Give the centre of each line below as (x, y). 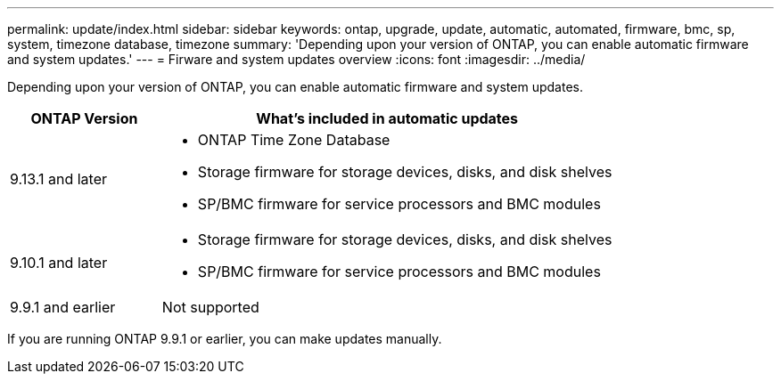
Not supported (210, 307)
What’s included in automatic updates (387, 118)
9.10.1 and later (59, 263)
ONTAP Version (84, 118)
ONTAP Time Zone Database (294, 140)
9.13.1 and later (59, 179)
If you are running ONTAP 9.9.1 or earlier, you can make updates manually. (225, 339)
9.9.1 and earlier (63, 307)
